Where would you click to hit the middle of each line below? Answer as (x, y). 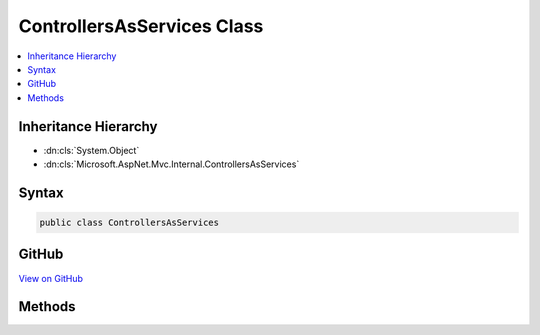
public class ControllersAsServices (129, 223)
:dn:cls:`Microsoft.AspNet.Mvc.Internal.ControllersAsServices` (171, 164)
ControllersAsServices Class (141, 26)
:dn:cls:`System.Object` (91, 150)
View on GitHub (51, 278)
